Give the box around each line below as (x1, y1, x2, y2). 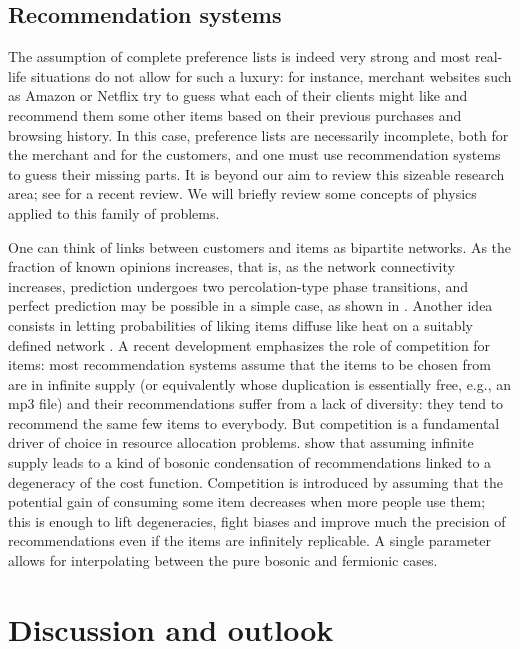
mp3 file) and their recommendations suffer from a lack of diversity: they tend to (8, 393, 504, 414)
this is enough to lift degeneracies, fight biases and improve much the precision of (8, 510, 506, 531)
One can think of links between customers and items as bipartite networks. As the (8, 236, 512, 257)
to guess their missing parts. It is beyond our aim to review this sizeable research (8, 163, 505, 184)
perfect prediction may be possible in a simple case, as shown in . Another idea (8, 295, 493, 316)
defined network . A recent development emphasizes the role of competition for (8, 334, 491, 355)
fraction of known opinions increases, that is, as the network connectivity (8, 256, 455, 277)
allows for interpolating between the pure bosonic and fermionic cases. (8, 550, 438, 571)
